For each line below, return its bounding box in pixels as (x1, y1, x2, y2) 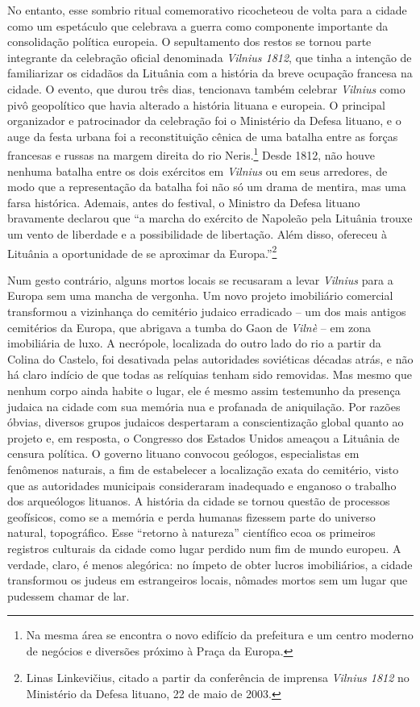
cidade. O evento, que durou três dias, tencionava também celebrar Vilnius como (7, 80, 405, 97)
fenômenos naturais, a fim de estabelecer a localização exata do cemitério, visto (7, 460, 399, 477)
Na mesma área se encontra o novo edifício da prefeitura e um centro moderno (26, 626, 414, 643)
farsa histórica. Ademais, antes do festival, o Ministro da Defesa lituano (7, 193, 360, 210)
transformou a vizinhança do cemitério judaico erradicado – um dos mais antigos (7, 303, 406, 319)
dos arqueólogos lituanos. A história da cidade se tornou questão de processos (7, 493, 390, 509)
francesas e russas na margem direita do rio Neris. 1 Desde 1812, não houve (7, 144, 375, 163)
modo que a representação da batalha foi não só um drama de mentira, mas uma (7, 178, 406, 195)
